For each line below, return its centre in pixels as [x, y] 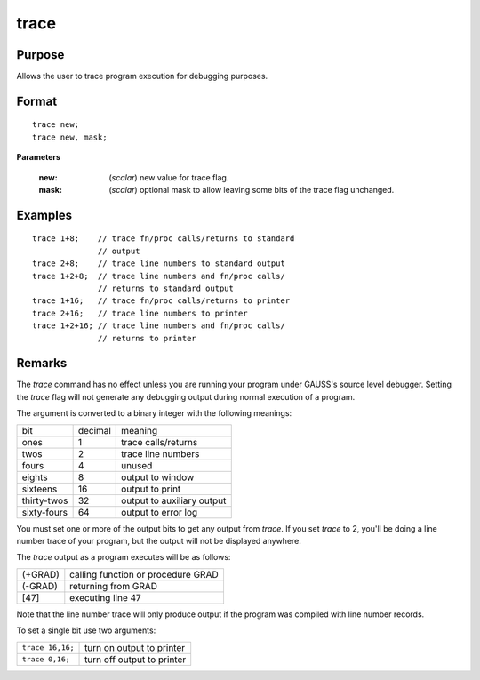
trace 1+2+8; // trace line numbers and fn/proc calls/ [159, 276]
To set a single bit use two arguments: [86, 630]
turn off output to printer [136, 660]
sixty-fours [45, 512]
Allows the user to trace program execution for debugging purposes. [142, 76]
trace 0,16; [46, 659]
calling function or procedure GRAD [144, 574]
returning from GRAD [114, 586]
